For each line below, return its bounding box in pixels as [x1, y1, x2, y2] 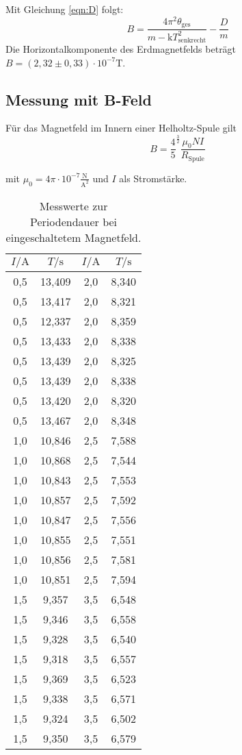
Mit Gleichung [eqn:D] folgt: [5, 2, 124, 16]
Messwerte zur [39, 197, 108, 214]
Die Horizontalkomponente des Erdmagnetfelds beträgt [5, 41, 237, 55]
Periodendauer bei [30, 213, 118, 230]
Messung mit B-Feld [5, 88, 152, 110]
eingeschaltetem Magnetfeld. [5, 229, 142, 245]
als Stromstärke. [119, 171, 187, 185]
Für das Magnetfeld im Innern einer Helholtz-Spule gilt [5, 121, 237, 135]
